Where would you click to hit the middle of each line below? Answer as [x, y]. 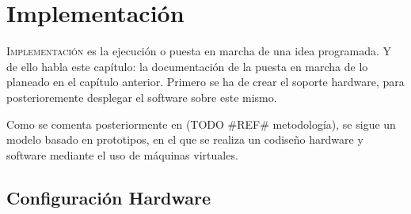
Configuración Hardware [109, 197]
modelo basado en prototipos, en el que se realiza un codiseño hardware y [185, 139]
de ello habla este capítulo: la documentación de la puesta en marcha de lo [187, 66]
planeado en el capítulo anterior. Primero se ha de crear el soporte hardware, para [205, 82]
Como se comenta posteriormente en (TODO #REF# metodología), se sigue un [201, 124]
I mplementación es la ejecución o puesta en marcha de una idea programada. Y [199, 51]
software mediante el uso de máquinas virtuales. [122, 154]
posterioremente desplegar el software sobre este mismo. [142, 97]
